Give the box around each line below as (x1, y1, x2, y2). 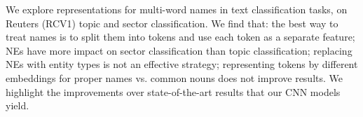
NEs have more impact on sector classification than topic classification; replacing (6, 43, 352, 57)
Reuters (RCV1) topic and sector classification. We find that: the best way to (6, 15, 338, 30)
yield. (6, 98, 29, 113)
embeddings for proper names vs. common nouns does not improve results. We (6, 70, 343, 85)
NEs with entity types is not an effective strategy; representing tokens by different (6, 57, 358, 71)
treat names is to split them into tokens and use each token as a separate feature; (6, 29, 355, 44)
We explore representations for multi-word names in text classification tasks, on (6, 2, 348, 16)
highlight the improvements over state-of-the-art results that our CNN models (6, 84, 341, 99)
